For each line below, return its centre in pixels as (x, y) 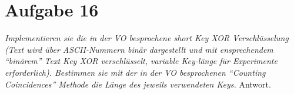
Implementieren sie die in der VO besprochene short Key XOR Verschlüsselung (147, 38)
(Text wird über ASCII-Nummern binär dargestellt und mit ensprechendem (139, 49)
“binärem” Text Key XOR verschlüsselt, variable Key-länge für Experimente (141, 61)
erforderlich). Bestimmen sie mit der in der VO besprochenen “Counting (135, 72)
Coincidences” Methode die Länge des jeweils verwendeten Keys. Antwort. (138, 84)
